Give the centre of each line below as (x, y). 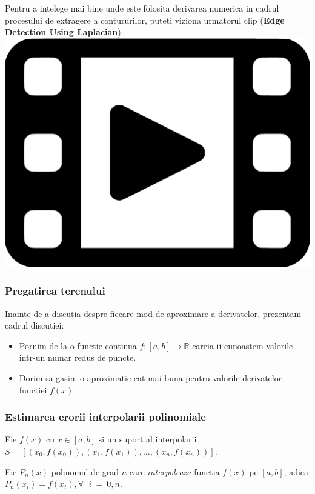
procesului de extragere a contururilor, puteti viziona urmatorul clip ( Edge (145, 20)
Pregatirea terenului (55, 291)
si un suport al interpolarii (148, 439)
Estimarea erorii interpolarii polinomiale (105, 417)
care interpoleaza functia (174, 471)
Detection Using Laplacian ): (64, 32)
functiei (33, 389)
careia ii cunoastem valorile (243, 345)
